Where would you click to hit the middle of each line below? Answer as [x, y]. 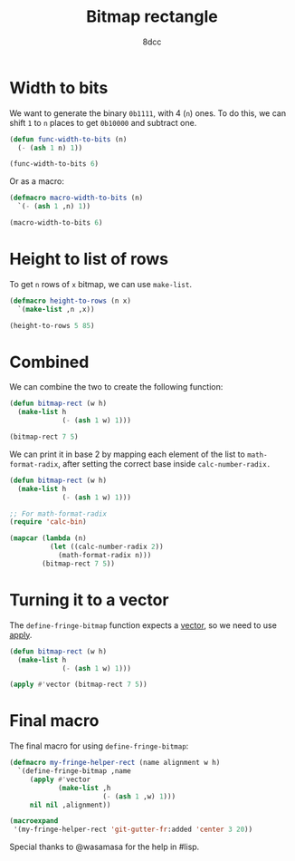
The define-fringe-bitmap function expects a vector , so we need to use [143, 625]
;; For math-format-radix [58, 514]
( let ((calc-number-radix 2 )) [107, 547]
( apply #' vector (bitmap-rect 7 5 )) [78, 685]
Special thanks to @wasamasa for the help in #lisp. [105, 847]
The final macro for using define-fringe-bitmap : [99, 746]
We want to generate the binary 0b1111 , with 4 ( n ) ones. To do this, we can [148, 113]
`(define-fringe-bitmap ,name [74, 771]
